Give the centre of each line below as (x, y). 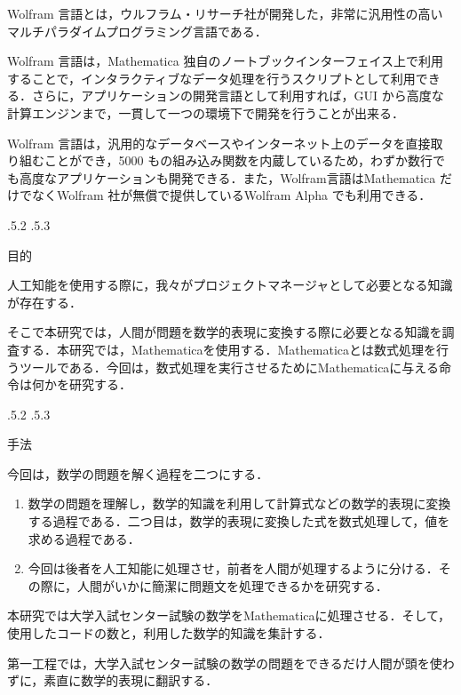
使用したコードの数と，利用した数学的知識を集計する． (169, 633)
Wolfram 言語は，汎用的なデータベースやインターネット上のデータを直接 (219, 143)
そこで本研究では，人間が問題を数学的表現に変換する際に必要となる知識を (225, 332)
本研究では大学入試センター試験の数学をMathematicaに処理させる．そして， (229, 615)
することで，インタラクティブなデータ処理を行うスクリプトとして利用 (211, 78)
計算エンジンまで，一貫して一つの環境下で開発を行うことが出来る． (206, 112)
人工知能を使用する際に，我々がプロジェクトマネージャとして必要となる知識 (230, 285)
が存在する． (44, 302)
